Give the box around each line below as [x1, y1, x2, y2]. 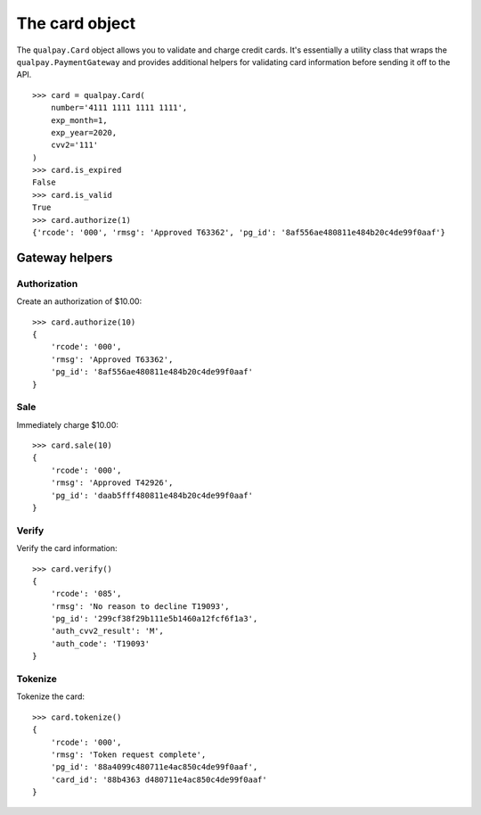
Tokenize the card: [16, 691, 85, 702]
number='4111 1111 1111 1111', [50, 103, 188, 113]
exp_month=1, [50, 115, 108, 125]
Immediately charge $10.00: [16, 419, 119, 430]
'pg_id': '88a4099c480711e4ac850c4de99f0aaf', [50, 762, 258, 772]
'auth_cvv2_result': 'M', [50, 626, 165, 637]
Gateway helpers [16, 250, 113, 265]
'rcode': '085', [50, 589, 122, 599]
